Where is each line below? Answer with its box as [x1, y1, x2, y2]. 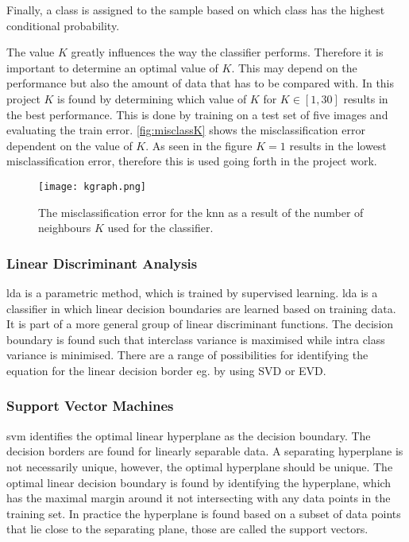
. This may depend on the [231, 59, 357, 75]
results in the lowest [289, 137, 387, 153]
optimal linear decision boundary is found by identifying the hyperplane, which [6, 474, 392, 490]
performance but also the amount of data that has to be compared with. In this [6, 75, 395, 91]
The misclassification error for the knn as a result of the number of [38, 203, 364, 220]
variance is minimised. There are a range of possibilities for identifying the [6, 346, 368, 363]
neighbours [38, 219, 91, 236]
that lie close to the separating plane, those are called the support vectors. [6, 521, 368, 537]
